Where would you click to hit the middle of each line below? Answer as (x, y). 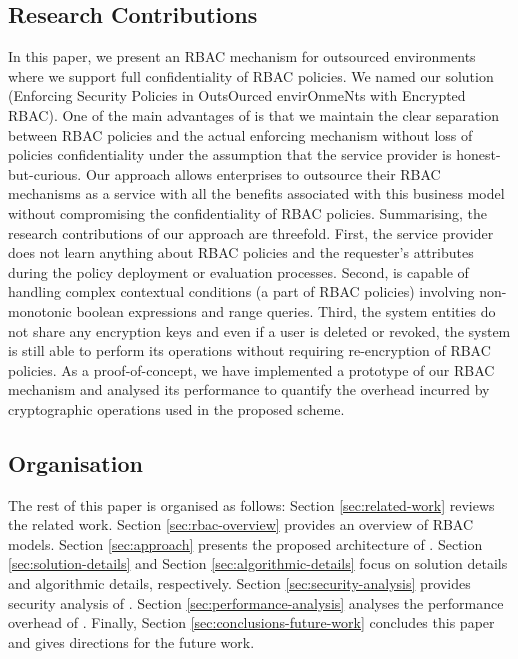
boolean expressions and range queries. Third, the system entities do (286, 310)
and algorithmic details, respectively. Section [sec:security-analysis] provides (239, 583)
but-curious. (45, 173)
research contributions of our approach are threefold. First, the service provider (251, 232)
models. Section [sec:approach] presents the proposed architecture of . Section (245, 543)
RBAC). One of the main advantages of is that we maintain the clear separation (254, 114)
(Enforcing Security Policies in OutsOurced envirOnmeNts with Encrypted (237, 95)
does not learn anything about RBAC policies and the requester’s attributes (241, 252)
